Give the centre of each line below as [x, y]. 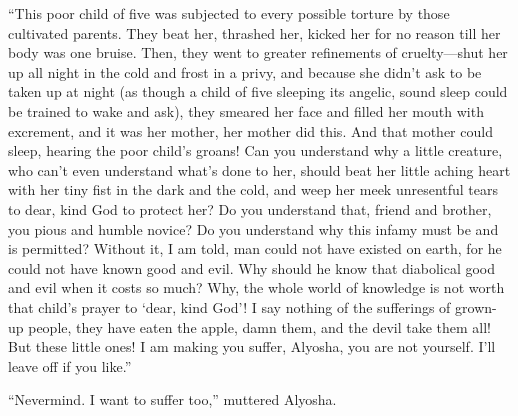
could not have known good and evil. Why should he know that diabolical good [252, 267]
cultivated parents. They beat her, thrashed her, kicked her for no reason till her [254, 32]
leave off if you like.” [70, 365]
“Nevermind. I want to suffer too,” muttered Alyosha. [172, 399]
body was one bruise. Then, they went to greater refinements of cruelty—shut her [258, 52]
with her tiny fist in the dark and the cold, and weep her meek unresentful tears [253, 189]
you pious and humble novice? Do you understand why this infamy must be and [253, 228]
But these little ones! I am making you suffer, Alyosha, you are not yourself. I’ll [252, 346]
